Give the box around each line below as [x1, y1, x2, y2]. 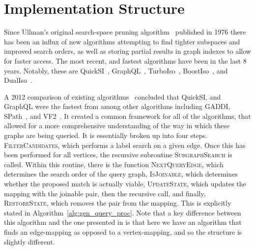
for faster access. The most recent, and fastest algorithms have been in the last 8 [4, 55, 247, 66]
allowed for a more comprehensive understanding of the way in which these [4, 120, 230, 131]
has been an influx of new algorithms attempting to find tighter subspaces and [4, 36, 240, 46]
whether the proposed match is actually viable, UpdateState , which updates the [4, 179, 246, 189]
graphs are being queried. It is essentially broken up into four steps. [4, 130, 208, 141]
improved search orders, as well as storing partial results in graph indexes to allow [4, 46, 251, 56]
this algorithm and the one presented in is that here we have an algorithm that [4, 217, 242, 227]
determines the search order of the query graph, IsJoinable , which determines [4, 169, 238, 179]
